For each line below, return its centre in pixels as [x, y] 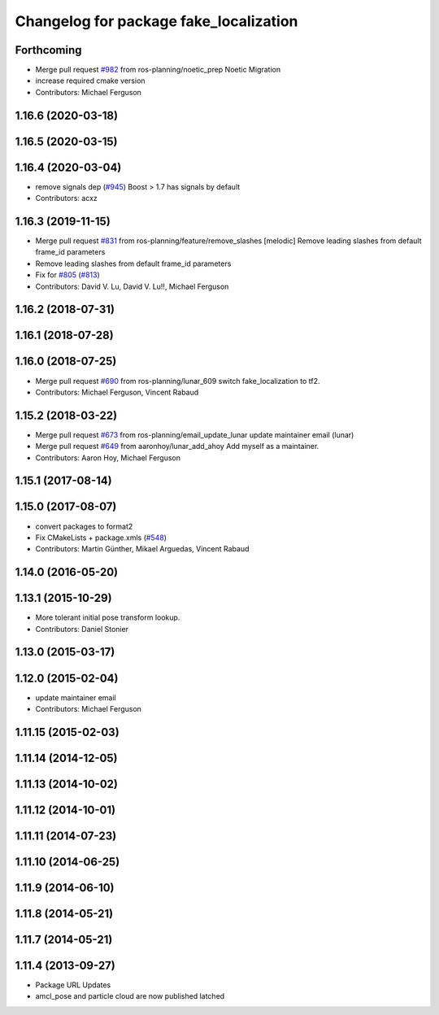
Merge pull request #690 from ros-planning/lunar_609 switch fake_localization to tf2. [178, 381]
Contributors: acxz [66, 198]
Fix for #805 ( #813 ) [68, 275]
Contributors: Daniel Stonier [82, 629]
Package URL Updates [73, 985]
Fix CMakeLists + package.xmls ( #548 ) [101, 538]
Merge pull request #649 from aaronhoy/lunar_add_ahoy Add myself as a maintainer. [177, 447]
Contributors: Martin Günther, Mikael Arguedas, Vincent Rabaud [142, 549]
